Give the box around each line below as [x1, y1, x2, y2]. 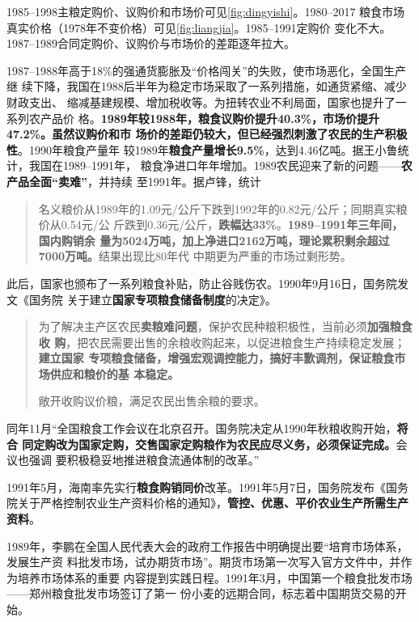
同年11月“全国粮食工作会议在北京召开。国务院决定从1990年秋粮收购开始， [6, 420, 397, 437]
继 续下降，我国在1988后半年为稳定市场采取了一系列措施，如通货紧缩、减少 [6, 78, 407, 95]
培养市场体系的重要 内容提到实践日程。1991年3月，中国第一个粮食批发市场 [17, 569, 413, 586]
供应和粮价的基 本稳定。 [49, 365, 180, 382]
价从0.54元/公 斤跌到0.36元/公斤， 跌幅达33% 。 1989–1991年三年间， [38, 216, 404, 233]
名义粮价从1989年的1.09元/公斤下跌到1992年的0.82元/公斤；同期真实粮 [38, 200, 408, 217]
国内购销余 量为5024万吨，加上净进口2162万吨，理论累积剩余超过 [38, 231, 390, 248]
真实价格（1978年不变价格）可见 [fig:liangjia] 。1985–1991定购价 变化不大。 [6, 19, 391, 36]
